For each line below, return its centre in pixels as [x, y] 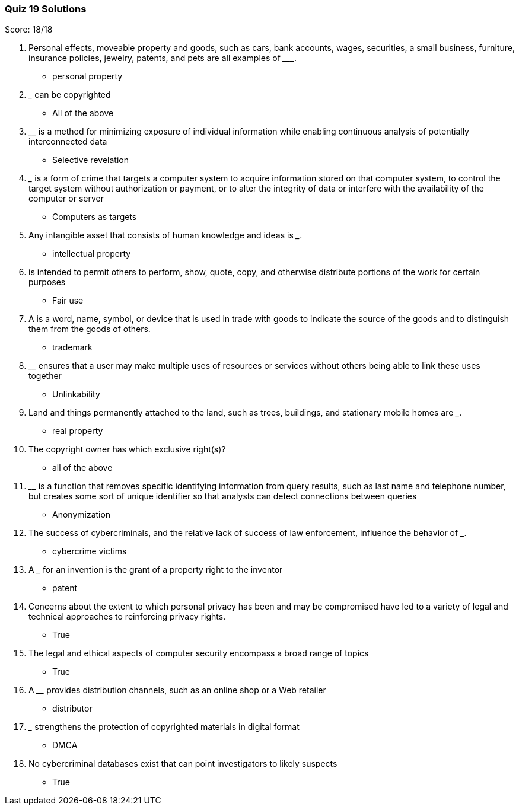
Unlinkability [76, 394]
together [45, 376]
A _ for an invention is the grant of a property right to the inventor [156, 570]
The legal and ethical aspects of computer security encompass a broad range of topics [199, 653]
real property [78, 431]
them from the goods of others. [90, 329]
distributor [72, 709]
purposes [47, 282]
